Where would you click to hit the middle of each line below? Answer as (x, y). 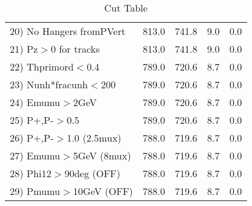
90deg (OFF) (93, 173)
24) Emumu (35, 102)
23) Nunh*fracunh (49, 84)
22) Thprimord (42, 67)
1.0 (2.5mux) (94, 138)
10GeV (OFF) (103, 191)
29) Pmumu (35, 191)
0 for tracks (75, 49)
